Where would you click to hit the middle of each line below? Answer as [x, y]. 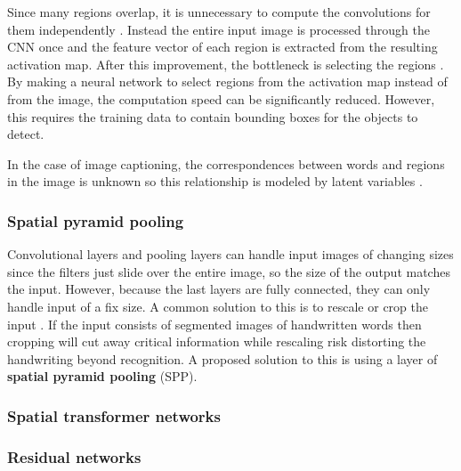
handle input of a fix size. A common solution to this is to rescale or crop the [218, 306]
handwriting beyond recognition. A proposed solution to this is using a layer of [222, 358]
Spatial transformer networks [114, 415]
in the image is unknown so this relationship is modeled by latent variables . [215, 181]
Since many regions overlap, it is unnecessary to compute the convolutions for [219, 12]
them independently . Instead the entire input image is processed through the [218, 29]
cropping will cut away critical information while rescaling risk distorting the [217, 341]
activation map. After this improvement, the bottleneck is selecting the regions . [226, 64]
